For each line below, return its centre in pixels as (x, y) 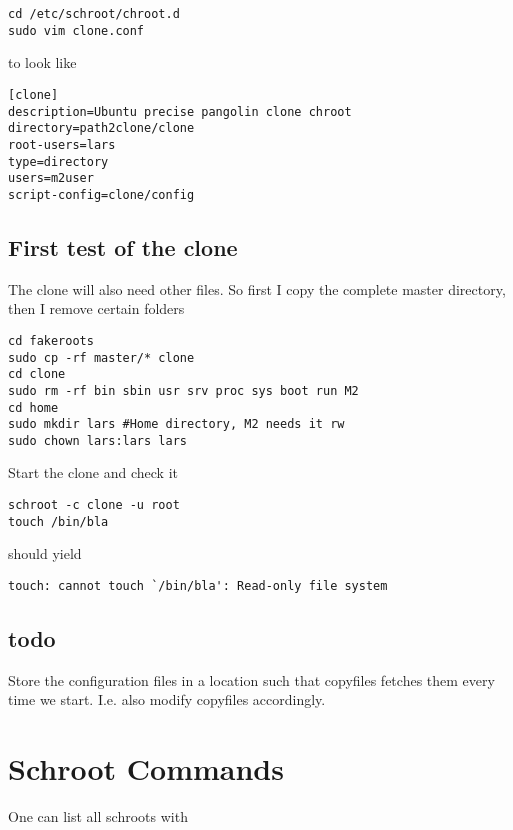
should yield (45, 553)
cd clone (37, 374)
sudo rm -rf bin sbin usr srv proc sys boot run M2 (183, 390)
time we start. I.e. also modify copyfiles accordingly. (167, 699)
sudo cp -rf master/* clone (101, 357)
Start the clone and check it (93, 472)
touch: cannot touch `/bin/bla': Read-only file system (198, 585)
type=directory (58, 161)
